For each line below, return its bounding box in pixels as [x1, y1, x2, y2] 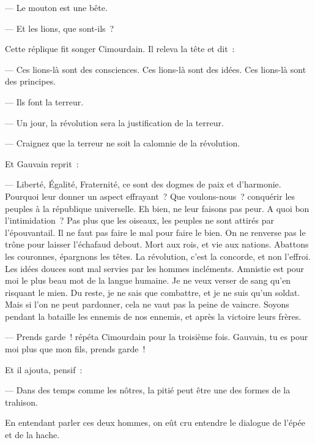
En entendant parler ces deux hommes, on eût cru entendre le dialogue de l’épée [5, 416, 305, 429]
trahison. [5, 395, 38, 408]
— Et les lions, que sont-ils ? [5, 21, 114, 34]
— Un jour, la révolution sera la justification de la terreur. [5, 116, 224, 129]
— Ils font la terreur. [5, 95, 84, 108]
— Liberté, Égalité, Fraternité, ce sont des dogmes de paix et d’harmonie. [5, 178, 281, 191]
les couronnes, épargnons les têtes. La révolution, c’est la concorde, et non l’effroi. [5, 249, 311, 262]
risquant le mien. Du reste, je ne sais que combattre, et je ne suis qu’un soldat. [5, 286, 300, 298]
